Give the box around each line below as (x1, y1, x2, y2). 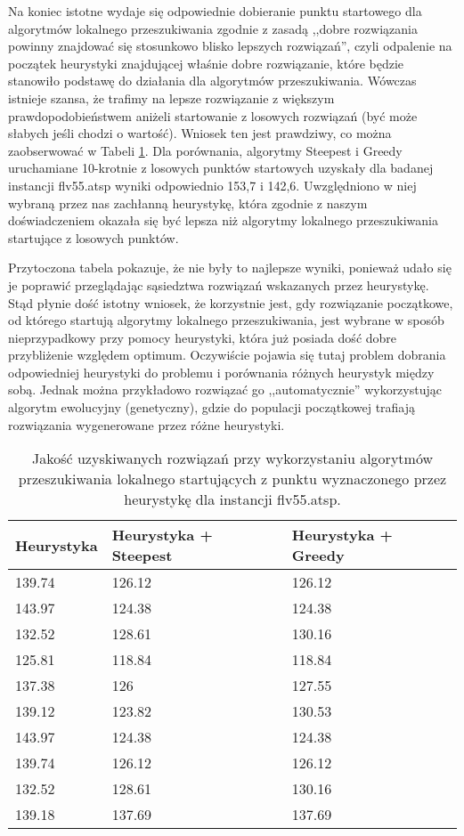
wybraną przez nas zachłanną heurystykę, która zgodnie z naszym (8, 193, 368, 212)
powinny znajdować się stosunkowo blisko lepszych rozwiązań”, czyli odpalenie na (8, 37, 452, 55)
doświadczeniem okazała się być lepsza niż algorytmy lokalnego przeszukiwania (8, 211, 438, 230)
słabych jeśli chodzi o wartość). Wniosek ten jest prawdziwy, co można (8, 124, 392, 142)
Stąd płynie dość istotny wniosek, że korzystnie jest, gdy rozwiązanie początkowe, (8, 293, 453, 312)
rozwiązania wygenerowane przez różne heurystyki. (8, 415, 285, 434)
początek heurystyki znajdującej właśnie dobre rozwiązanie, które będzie (8, 53, 404, 72)
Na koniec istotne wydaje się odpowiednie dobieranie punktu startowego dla (8, 2, 422, 20)
